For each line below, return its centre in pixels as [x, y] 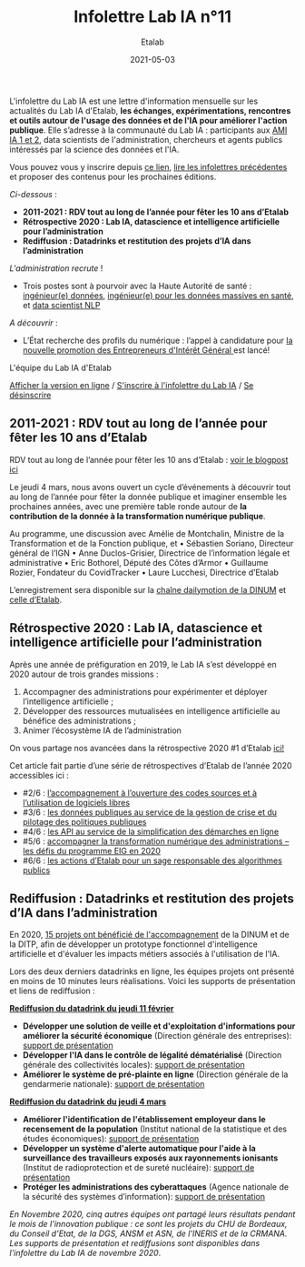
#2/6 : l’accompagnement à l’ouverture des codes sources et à [139, 792]
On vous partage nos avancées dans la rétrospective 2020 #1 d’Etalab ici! [147, 748]
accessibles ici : [39, 775]
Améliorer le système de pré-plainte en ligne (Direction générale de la [155, 1074]
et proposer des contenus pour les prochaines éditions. [113, 176]
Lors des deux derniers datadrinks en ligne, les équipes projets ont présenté [152, 971]
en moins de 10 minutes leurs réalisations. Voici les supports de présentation [152, 981]
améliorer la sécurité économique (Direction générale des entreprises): [157, 1036]
